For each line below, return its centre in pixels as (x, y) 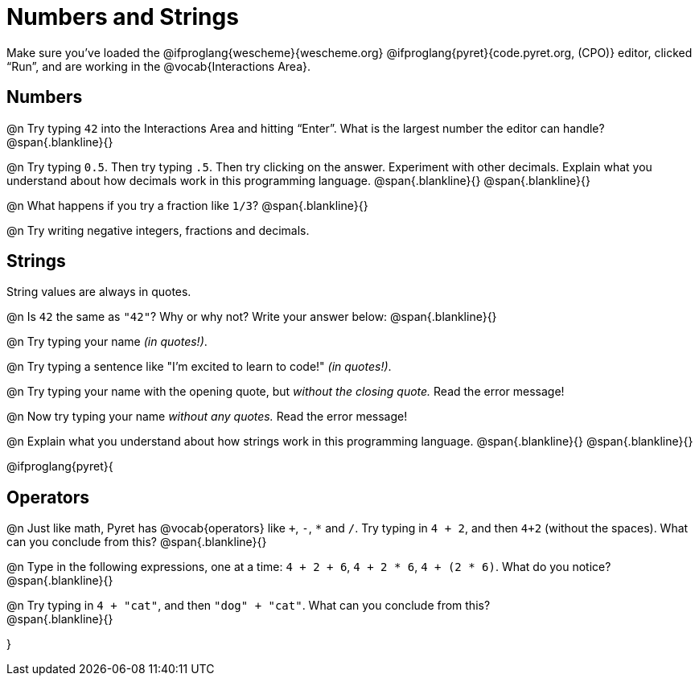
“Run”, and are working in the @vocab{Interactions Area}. (158, 66)
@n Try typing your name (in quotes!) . (107, 342)
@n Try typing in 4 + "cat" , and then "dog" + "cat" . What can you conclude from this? (249, 606)
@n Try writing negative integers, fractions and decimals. (158, 230)
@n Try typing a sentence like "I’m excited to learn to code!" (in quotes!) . (199, 367)
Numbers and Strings (123, 17)
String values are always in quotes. (99, 292)
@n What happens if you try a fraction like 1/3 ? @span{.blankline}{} (187, 205)
